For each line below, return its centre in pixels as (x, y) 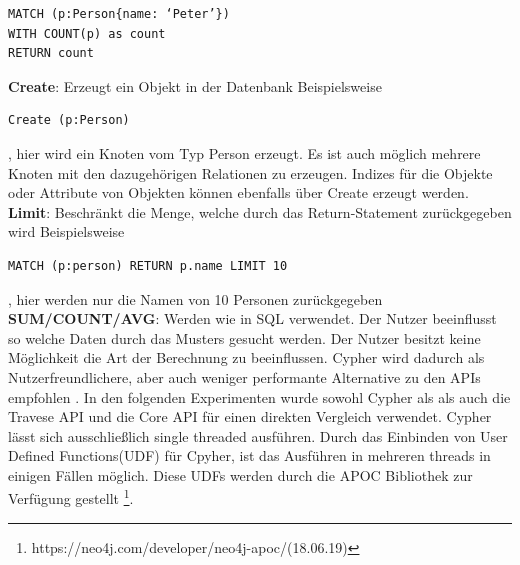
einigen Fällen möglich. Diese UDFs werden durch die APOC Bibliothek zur (240, 474)
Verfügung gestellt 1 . (71, 497)
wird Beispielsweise (66, 231)
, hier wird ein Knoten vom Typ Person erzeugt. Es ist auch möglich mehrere (244, 152)
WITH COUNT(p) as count (87, 33)
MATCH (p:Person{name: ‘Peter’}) (119, 14)
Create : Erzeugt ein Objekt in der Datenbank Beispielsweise (195, 85)
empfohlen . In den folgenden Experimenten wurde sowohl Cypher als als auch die (259, 396)
